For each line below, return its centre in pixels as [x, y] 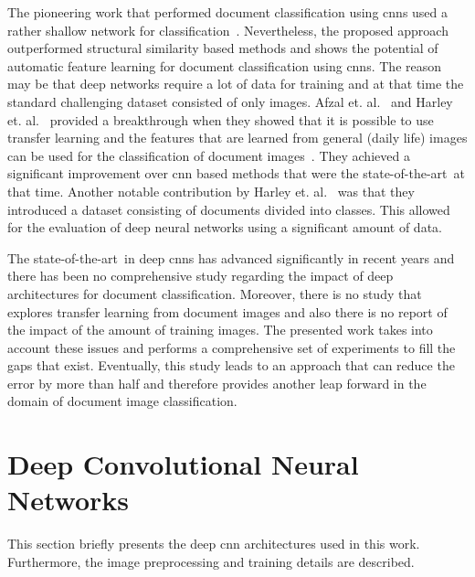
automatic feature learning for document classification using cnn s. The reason [225, 65]
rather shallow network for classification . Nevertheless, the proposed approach [228, 30]
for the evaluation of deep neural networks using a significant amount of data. [225, 227]
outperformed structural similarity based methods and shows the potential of [223, 48]
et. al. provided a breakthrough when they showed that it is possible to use [221, 119]
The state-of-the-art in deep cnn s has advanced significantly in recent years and [231, 257]
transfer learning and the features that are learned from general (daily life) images [237, 138]
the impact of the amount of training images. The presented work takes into [220, 330]
